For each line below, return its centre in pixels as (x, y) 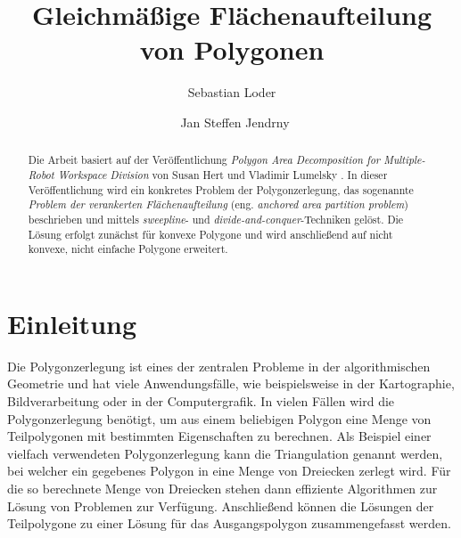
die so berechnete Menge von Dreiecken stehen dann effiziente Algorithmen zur (222, 488)
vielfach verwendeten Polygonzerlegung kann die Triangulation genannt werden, (225, 453)
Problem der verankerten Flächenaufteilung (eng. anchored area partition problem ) (218, 204)
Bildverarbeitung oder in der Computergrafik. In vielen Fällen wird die (201, 401)
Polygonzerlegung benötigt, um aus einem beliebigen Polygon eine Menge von (219, 418)
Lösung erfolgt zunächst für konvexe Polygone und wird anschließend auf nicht (210, 234)
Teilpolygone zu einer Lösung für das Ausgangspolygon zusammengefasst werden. (229, 523)
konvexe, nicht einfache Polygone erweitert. (128, 249)
